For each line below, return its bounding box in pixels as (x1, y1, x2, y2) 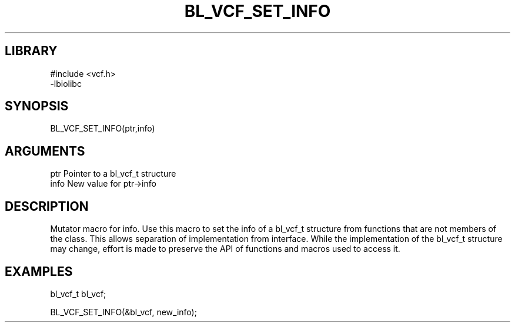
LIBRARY (5, 43, 58, 59)
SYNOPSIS (5, 99, 69, 114)
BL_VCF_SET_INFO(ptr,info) (50, 123, 155, 134)
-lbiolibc (50, 78, 82, 89)
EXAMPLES (5, 264, 73, 279)
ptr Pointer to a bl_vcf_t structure (50, 168, 176, 179)
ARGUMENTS (5, 143, 85, 159)
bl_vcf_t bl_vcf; (50, 288, 106, 299)
